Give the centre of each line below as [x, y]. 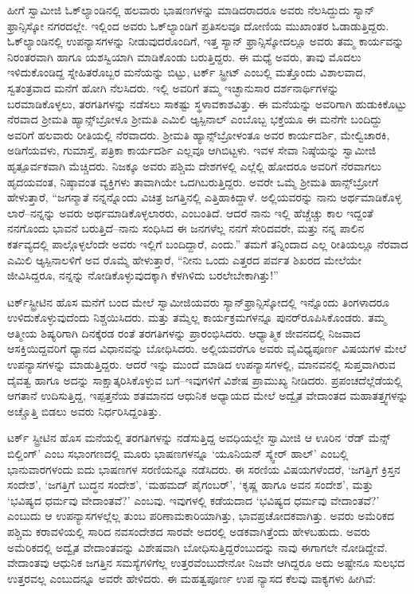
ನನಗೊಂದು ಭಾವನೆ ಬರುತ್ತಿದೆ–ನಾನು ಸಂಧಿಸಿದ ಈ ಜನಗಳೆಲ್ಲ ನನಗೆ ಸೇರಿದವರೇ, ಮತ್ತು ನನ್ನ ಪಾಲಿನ [186, 228]
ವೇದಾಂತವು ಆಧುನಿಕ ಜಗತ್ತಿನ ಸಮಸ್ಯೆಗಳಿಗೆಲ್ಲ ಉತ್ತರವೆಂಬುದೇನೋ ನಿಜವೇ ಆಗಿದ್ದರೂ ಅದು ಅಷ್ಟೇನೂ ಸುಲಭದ [206, 563]
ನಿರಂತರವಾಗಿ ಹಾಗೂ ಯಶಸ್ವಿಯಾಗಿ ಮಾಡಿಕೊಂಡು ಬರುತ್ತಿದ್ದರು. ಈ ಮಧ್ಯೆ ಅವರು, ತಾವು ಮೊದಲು [184, 56]
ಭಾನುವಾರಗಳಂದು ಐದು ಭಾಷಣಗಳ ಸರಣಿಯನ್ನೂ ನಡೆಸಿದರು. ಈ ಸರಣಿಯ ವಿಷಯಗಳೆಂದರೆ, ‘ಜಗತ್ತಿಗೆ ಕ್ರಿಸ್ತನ [204, 469]
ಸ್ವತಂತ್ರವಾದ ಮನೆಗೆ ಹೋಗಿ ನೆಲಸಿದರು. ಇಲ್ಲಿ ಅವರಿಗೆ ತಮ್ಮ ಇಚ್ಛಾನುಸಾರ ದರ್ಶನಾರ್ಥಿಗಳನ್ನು [173, 87]
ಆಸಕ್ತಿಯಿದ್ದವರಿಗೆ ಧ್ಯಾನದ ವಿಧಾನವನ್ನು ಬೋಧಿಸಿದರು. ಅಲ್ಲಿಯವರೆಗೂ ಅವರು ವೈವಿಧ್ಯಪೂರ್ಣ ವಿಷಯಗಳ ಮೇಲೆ [207, 348]
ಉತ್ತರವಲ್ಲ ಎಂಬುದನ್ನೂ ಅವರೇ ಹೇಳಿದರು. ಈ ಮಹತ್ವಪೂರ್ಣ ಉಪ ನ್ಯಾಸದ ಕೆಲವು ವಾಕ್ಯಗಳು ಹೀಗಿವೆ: [191, 578]
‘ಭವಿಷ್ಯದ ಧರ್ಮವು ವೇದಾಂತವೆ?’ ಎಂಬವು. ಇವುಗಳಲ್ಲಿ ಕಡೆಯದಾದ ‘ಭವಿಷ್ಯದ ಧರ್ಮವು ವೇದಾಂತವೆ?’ [193, 500]
